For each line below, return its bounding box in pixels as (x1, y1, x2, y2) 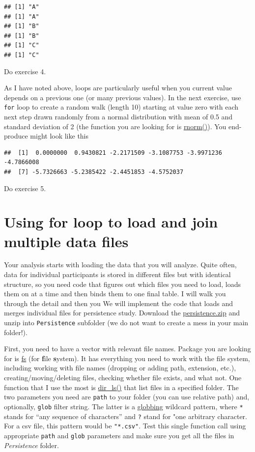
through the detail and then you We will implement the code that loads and (4, 298, 233, 308)
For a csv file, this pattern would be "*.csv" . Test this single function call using (4, 421, 246, 431)
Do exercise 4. (4, 66, 46, 76)
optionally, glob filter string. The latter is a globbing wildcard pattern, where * (4, 401, 243, 411)
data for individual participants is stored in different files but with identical (4, 269, 231, 280)
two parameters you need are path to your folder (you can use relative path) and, (4, 392, 250, 402)
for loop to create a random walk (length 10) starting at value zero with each (4, 102, 239, 112)
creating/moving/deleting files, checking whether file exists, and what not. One (4, 372, 242, 383)
